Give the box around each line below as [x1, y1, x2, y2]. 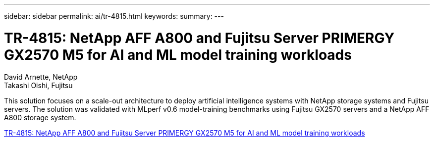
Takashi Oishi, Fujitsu [4, 81, 73, 90]
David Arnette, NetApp [4, 72, 78, 81]
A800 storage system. [4, 113, 76, 122]
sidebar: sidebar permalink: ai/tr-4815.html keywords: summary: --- [4, 12, 224, 20]
